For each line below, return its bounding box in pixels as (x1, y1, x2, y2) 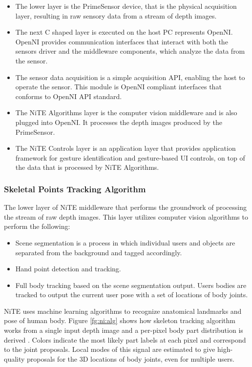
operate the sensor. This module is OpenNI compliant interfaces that (15, 82, 222, 92)
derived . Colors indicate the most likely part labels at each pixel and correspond (4, 334, 246, 345)
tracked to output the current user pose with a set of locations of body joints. (15, 289, 248, 300)
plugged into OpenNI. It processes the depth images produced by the (15, 117, 222, 127)
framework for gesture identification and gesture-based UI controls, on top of (15, 152, 245, 163)
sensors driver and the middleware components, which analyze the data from (15, 46, 245, 56)
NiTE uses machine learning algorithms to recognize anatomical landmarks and (4, 306, 242, 316)
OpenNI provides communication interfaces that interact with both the (15, 36, 228, 46)
